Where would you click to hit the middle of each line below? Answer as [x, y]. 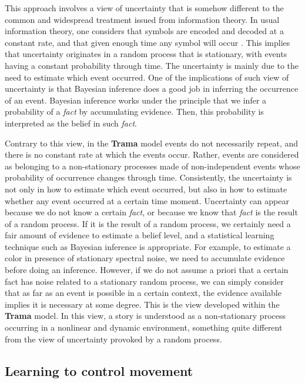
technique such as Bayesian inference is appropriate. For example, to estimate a [148, 246]
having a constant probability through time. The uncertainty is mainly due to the [152, 65]
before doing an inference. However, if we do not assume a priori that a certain [147, 270]
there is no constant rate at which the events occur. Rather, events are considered [152, 154]
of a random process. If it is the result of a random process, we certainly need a [148, 223]
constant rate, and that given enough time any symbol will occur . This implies [148, 42]
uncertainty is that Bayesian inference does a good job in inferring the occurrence [152, 89]
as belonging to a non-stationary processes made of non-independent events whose [152, 166]
